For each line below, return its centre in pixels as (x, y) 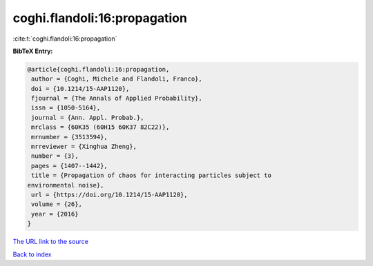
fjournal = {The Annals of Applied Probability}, (117, 99)
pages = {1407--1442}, (70, 166)
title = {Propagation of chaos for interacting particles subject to (152, 175)
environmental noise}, (66, 185)
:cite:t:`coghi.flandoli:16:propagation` (65, 39)
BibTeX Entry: (33, 51)
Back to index (32, 254)
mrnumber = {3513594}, (70, 137)
